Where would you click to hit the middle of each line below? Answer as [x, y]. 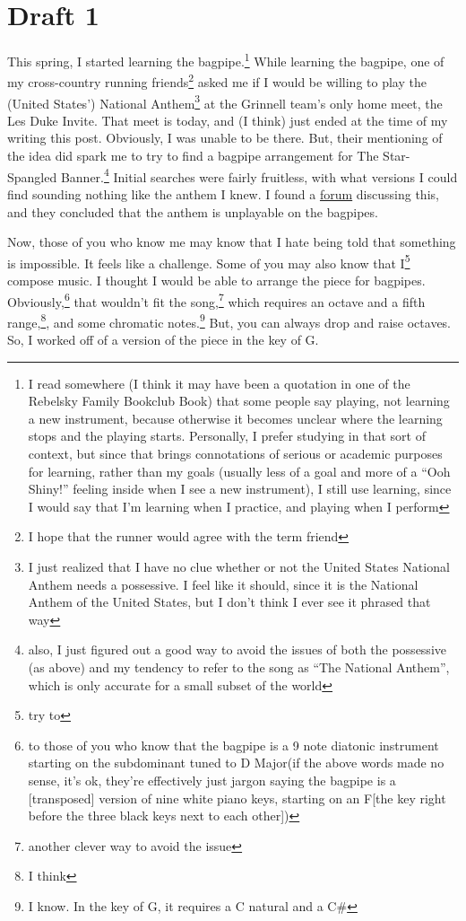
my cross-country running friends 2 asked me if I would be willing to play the [217, 81]
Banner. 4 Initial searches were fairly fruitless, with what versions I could [259, 175]
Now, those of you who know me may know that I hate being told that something [232, 242]
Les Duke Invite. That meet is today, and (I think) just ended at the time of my [228, 120]
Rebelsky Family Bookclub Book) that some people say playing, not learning [239, 401]
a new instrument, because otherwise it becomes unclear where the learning [235, 418]
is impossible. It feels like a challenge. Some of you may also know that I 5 [209, 261]
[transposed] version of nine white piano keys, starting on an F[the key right [237, 798]
